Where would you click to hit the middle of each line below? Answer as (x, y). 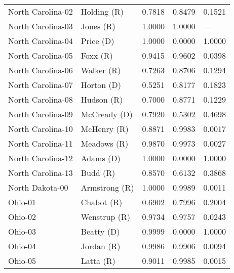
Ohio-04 (22, 246)
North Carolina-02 (41, 11)
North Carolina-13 (41, 173)
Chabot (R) (102, 202)
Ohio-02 (22, 217)
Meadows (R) (105, 143)
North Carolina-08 (41, 99)
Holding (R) (102, 11)
